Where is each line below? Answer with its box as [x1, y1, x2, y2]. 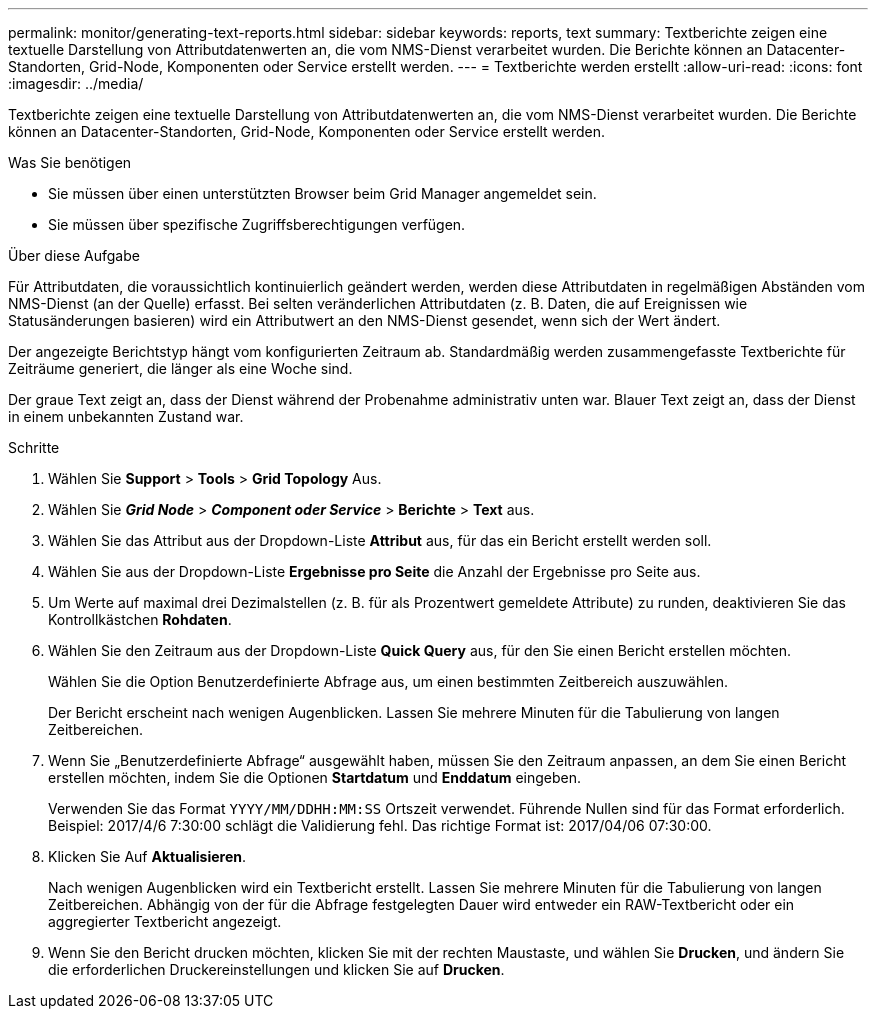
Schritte [8, 439, 60, 456]
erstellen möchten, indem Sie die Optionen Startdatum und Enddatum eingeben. [48, 769, 581, 786]
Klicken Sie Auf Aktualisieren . [48, 848, 247, 865]
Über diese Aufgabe [8, 247, 140, 264]
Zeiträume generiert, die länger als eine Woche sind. [8, 360, 353, 377]
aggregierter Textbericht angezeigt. [48, 913, 282, 930]
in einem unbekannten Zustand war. [8, 408, 244, 425]
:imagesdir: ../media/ [8, 75, 144, 92]
